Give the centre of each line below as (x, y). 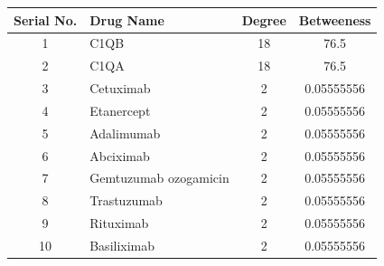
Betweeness (335, 19)
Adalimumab (125, 133)
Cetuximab (120, 88)
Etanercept (120, 110)
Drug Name (127, 19)
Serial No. (46, 19)
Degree (264, 19)
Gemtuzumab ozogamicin (159, 178)
